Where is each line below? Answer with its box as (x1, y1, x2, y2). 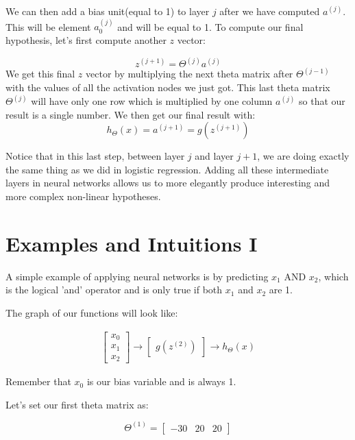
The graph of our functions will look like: (5, 305, 178, 319)
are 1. (269, 282, 293, 297)
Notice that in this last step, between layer (5, 149, 185, 163)
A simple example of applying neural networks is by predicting (5, 269, 269, 283)
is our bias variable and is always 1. (86, 374, 236, 389)
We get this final (5, 66, 75, 81)
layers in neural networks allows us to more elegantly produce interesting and (5, 175, 330, 190)
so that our (299, 94, 345, 108)
